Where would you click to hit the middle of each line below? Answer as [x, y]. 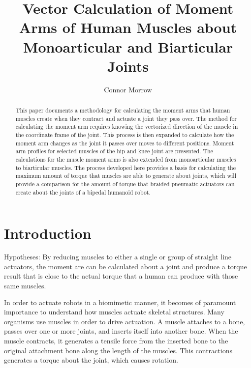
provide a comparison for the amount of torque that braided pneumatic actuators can [125, 184]
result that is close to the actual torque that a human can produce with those [121, 276]
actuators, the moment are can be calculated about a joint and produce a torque [125, 266]
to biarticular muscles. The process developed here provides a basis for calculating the [125, 167]
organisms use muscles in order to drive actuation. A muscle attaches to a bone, [125, 321]
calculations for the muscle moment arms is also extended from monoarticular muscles [126, 159]
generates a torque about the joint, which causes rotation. [91, 360]
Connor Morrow [128, 89]
